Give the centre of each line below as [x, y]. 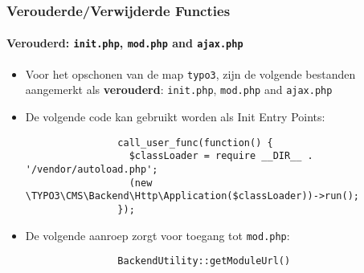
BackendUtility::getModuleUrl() [204, 261]
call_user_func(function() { [195, 143]
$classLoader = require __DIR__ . [221, 156]
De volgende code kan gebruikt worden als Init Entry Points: [175, 117]
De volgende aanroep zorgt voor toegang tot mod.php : [157, 235]
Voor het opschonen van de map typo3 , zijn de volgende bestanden [190, 73]
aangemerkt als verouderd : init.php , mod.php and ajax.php [179, 90]
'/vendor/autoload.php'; [92, 169]
